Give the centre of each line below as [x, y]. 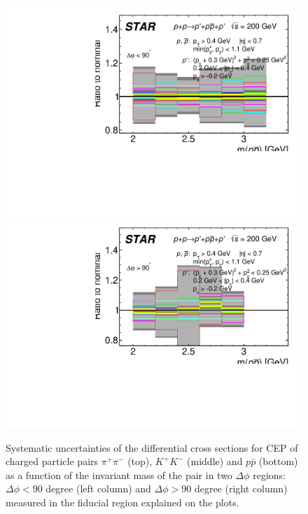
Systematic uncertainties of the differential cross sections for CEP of [152, 447]
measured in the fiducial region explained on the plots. [122, 502]
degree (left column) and [98, 488]
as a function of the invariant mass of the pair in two [119, 474]
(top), [140, 461]
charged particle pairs [52, 461]
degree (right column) [241, 488]
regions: [269, 474]
